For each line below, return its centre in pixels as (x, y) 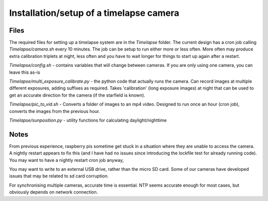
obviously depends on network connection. (54, 192)
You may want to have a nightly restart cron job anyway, (67, 160)
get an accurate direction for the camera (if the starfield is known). (77, 95)
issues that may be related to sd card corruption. (59, 176)
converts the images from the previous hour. (55, 111)
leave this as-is (25, 72)
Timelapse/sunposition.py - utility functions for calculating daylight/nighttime (88, 120)
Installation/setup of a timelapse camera (94, 13)
